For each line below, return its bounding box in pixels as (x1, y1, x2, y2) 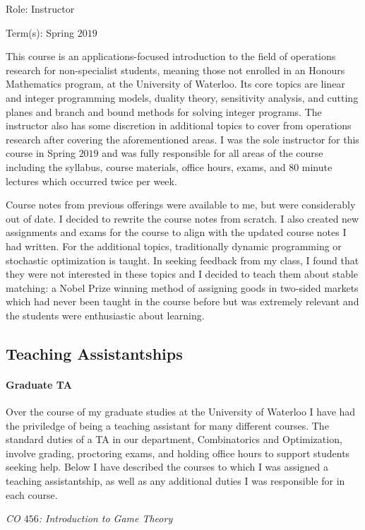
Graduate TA (6, 377, 72, 391)
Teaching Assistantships (6, 342, 183, 364)
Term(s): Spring (6, 25, 75, 40)
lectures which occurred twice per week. (6, 173, 177, 188)
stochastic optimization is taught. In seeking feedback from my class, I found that (6, 252, 359, 267)
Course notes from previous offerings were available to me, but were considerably (6, 197, 356, 212)
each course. (6, 487, 58, 502)
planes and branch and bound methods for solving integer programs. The (6, 104, 322, 119)
